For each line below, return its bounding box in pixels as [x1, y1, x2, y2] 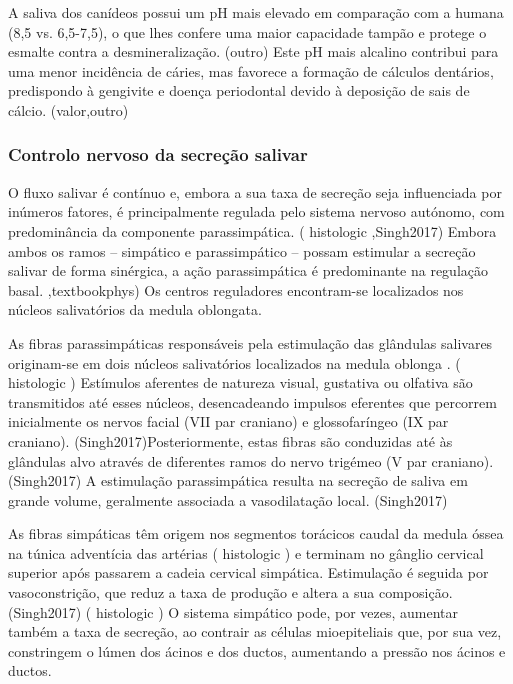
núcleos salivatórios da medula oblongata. [8, 299, 262, 320]
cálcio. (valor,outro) [8, 99, 129, 120]
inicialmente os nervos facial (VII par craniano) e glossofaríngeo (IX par [8, 411, 449, 432]
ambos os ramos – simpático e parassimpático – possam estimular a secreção [8, 240, 476, 261]
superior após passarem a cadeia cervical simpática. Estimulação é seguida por [8, 562, 489, 583]
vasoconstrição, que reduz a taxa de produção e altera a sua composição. [8, 582, 453, 603]
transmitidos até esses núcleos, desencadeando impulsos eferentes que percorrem [8, 391, 497, 412]
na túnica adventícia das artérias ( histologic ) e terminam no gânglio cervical [8, 542, 484, 563]
